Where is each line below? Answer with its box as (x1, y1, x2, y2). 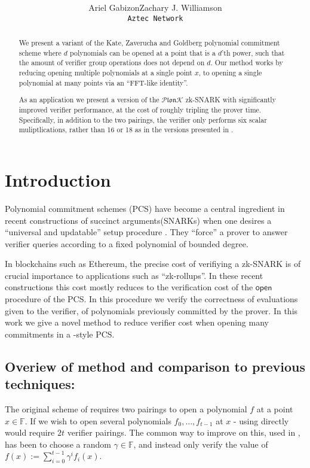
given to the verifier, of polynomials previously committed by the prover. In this (5, 304, 298, 317)
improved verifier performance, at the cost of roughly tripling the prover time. (19, 105, 262, 114)
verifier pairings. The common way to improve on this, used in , (67, 426, 300, 439)
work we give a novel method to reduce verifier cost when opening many (5, 316, 269, 329)
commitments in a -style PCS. (5, 327, 115, 340)
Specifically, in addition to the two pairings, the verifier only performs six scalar (19, 114, 267, 124)
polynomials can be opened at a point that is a (70, 47, 216, 57)
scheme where (19, 47, 62, 57)
